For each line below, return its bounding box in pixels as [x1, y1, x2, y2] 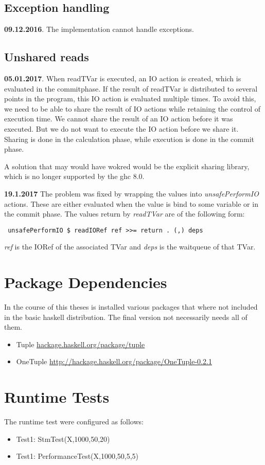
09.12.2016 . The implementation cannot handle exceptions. [4, 24, 194, 34]
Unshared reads [4, 49, 89, 65]
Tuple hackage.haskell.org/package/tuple [16, 338, 145, 349]
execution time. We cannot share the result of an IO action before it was [4, 113, 233, 124]
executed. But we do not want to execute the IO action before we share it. [4, 123, 239, 134]
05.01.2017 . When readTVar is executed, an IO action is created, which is [4, 73, 241, 83]
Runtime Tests [4, 386, 110, 407]
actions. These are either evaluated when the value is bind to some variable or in [4, 198, 258, 209]
